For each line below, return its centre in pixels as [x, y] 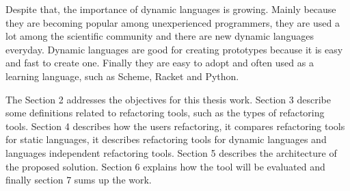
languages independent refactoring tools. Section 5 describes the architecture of [171, 152]
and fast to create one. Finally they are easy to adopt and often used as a [160, 63]
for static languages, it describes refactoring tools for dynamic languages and [166, 139]
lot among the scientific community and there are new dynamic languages [160, 36]
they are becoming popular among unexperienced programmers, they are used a [173, 22]
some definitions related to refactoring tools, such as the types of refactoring [165, 113]
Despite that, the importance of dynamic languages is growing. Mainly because [171, 9]
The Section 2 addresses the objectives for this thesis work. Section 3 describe [168, 99]
